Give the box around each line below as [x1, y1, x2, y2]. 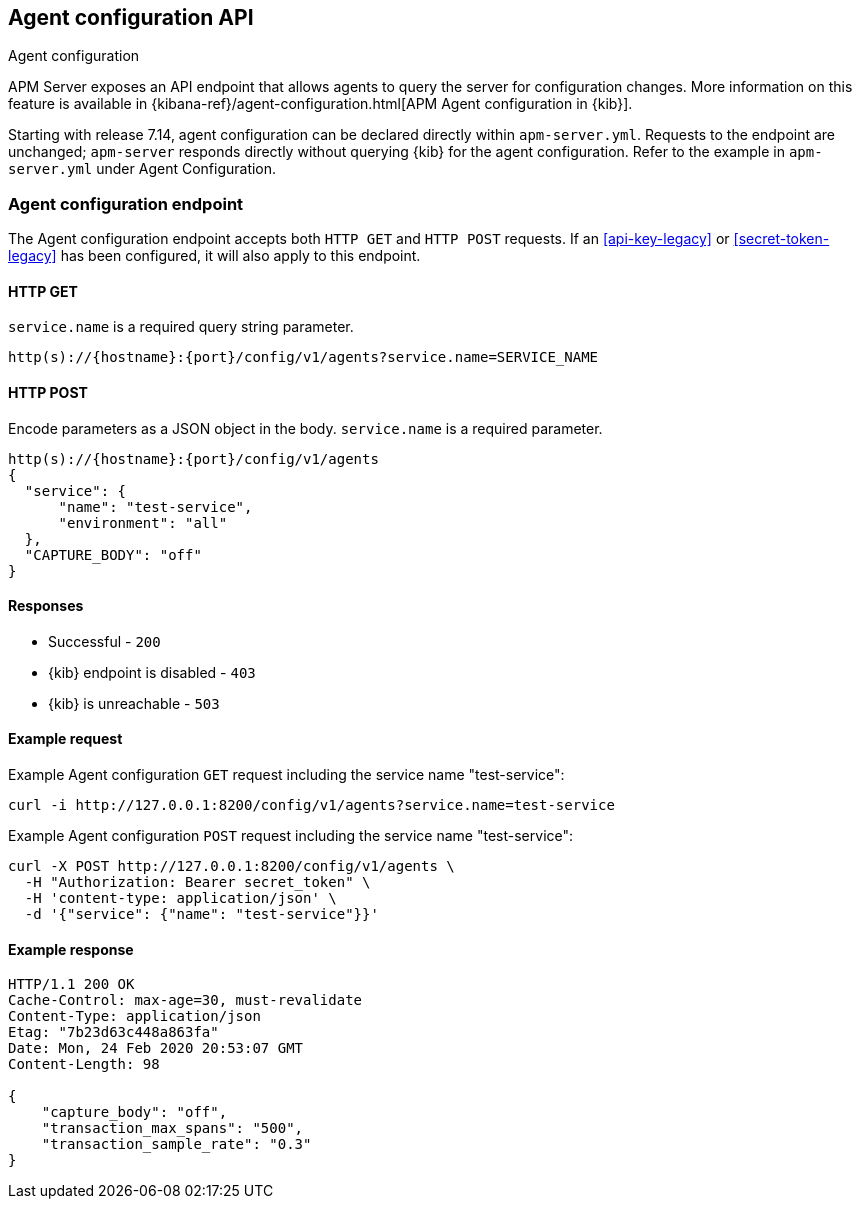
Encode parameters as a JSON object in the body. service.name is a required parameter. [8, 419, 603, 437]
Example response [8, 940, 134, 958]
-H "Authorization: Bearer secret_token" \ [24, 874, 371, 891]
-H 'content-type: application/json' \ [24, 890, 337, 907]
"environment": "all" [58, 514, 228, 531]
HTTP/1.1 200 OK [8, 976, 135, 993]
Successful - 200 [48, 632, 161, 650]
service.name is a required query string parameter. [8, 318, 354, 336]
